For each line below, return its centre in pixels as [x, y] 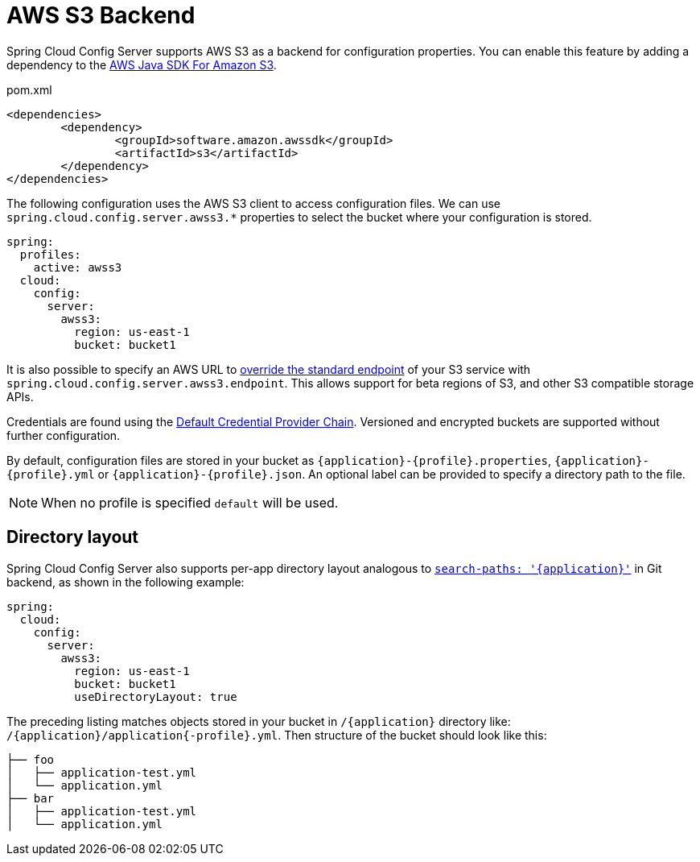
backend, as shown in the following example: [126, 582]
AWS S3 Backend [101, 15]
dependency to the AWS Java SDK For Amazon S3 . [142, 64]
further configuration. [64, 435]
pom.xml [29, 89]
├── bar [31, 798]
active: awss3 [78, 267]
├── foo [31, 759]
